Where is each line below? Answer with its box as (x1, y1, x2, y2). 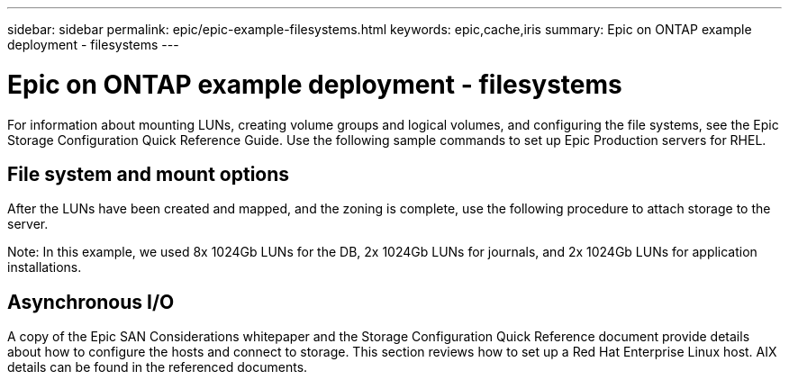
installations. (7, 259, 82, 276)
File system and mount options (7, 162, 290, 185)
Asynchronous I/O (7, 290, 175, 313)
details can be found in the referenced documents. (7, 359, 308, 375)
